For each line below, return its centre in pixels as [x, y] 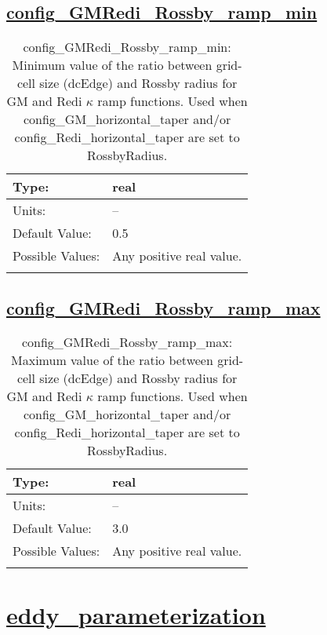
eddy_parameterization [136, 614]
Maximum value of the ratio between [112, 360]
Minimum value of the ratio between [112, 65]
